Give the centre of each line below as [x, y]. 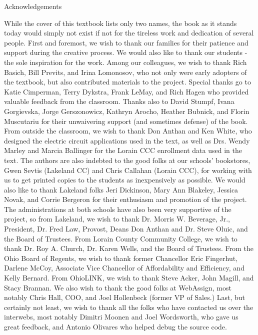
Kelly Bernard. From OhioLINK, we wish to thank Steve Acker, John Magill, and [129, 278]
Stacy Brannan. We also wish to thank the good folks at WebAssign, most [118, 287]
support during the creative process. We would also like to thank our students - [126, 52]
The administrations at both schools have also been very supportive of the [118, 209]
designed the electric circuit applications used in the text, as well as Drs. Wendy [127, 140]
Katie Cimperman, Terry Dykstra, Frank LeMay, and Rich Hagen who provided [126, 91]
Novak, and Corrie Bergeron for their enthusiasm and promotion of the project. [125, 199]
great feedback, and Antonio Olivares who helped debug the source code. [115, 326]
